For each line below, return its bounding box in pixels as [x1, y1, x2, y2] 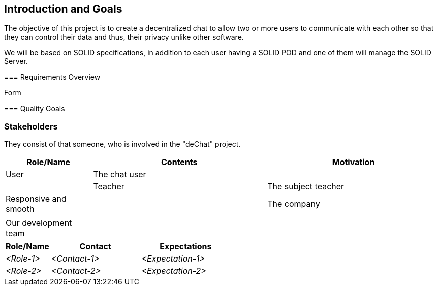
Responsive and [6, 194, 67, 204]
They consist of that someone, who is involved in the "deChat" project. [4, 140, 241, 149]
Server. [4, 57, 28, 66]
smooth [6, 204, 35, 214]
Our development [6, 218, 72, 229]
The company [267, 199, 320, 209]
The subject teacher [267, 181, 345, 192]
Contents [161, 157, 198, 168]
